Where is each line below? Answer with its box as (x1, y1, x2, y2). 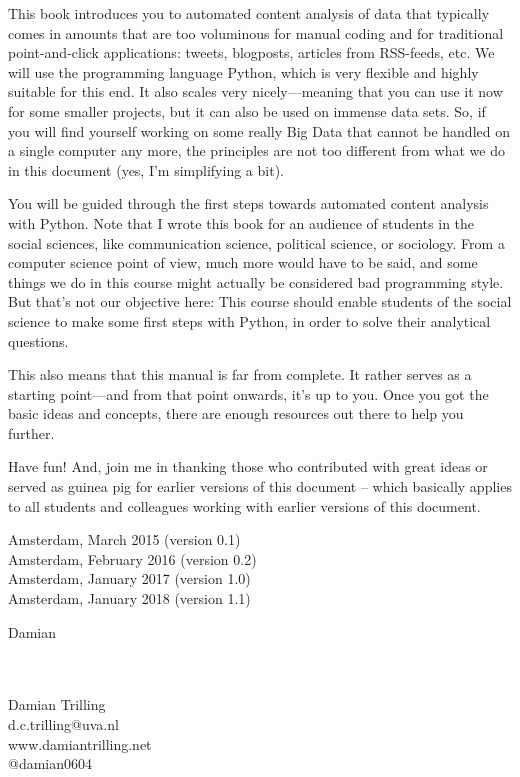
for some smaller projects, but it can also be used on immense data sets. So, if (8, 100, 486, 121)
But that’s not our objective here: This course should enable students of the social (8, 291, 512, 312)
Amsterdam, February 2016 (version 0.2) (8, 548, 257, 569)
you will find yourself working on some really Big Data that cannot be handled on (8, 120, 510, 141)
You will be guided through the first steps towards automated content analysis (8, 193, 489, 214)
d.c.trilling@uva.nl (8, 714, 119, 734)
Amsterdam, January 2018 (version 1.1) (8, 588, 251, 609)
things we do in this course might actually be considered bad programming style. (8, 271, 504, 292)
